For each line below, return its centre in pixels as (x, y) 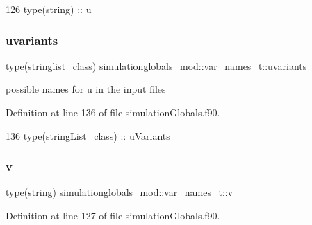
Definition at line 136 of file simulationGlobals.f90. (113, 112)
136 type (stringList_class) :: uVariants (88, 135)
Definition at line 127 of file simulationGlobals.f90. (113, 215)
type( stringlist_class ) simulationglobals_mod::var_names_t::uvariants (156, 65)
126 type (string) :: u (49, 9)
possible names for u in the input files (86, 89)
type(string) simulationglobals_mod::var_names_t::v (120, 192)
